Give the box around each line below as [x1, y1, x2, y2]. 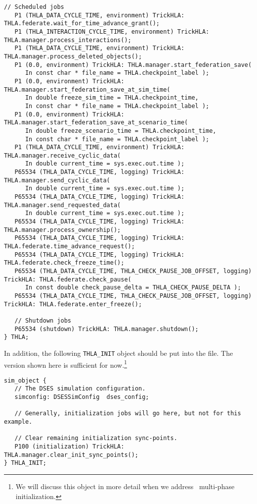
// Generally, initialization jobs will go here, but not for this [14, 410, 241, 417]
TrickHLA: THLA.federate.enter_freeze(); [4, 300, 142, 308]
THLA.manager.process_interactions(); [4, 36, 131, 44]
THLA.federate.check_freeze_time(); [4, 259, 125, 267]
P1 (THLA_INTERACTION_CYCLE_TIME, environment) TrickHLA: [14, 28, 210, 35]
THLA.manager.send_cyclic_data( [4, 176, 110, 184]
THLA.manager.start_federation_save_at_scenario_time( [4, 119, 188, 126]
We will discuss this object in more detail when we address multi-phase [15, 481, 235, 492]
